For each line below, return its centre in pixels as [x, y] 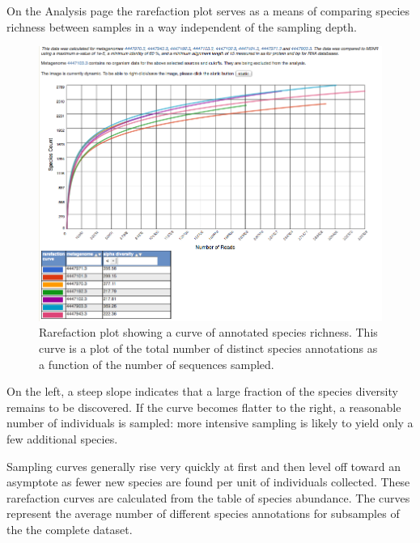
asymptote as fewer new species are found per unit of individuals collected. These [208, 482]
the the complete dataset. [70, 529]
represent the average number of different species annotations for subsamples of [203, 513]
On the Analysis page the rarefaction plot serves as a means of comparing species [208, 11]
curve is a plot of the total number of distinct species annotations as [208, 348]
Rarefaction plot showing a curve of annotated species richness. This [208, 332]
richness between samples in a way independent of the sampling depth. [182, 26]
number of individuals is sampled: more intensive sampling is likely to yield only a [210, 423]
